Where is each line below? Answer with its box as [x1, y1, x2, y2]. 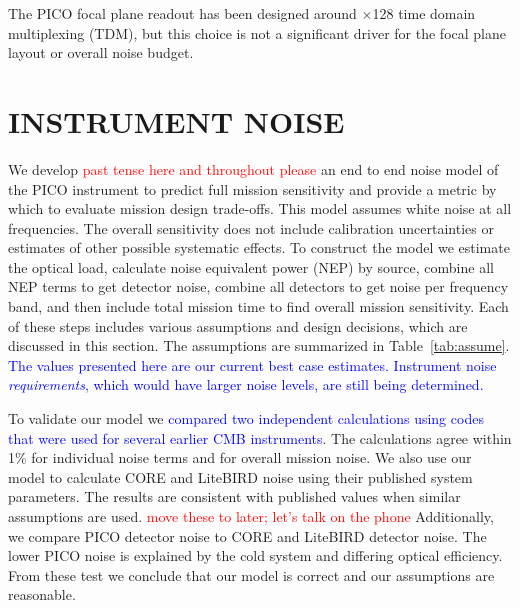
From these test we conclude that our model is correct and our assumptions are [8, 564, 495, 585]
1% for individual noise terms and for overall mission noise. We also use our [8, 447, 472, 468]
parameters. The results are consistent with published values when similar [8, 486, 461, 507]
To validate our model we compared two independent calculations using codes [8, 408, 484, 429]
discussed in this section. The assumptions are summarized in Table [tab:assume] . [8, 335, 510, 356]
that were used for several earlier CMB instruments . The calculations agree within [8, 427, 512, 448]
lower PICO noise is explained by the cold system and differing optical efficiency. [8, 545, 503, 566]
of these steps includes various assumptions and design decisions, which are [8, 315, 468, 336]
